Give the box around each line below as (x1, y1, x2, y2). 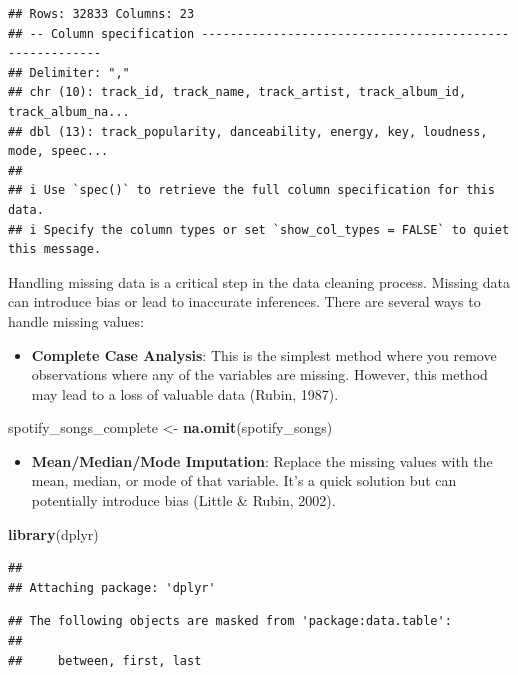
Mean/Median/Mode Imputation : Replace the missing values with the (31, 450, 493, 471)
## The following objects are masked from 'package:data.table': (8, 614, 452, 629)
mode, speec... (8, 144, 109, 159)
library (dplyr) (8, 523, 99, 544)
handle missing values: (8, 310, 144, 331)
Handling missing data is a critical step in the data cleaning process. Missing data (8, 271, 510, 292)
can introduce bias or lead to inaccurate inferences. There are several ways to (8, 291, 481, 312)
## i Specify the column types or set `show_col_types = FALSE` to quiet (8, 222, 510, 237)
